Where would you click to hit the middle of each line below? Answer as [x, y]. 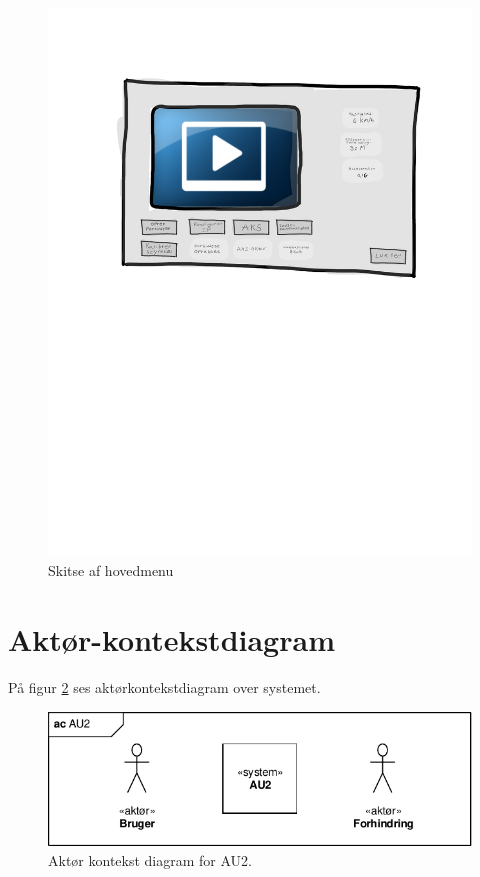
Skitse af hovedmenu [111, 570]
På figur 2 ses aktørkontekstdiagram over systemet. [164, 687]
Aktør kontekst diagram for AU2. [150, 859]
